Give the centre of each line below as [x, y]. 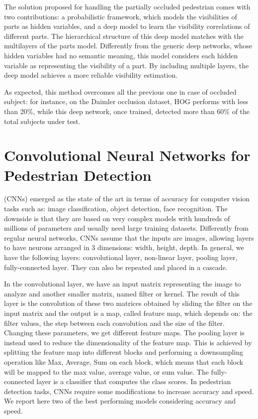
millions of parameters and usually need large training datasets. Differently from [126, 228]
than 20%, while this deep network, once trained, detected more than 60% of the [127, 111]
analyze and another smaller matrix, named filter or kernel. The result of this [122, 293]
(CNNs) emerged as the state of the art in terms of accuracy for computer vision [127, 199]
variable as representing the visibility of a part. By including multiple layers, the [127, 65]
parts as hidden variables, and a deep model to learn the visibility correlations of [127, 26]
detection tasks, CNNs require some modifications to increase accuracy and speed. [129, 391]
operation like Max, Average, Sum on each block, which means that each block [124, 361]
